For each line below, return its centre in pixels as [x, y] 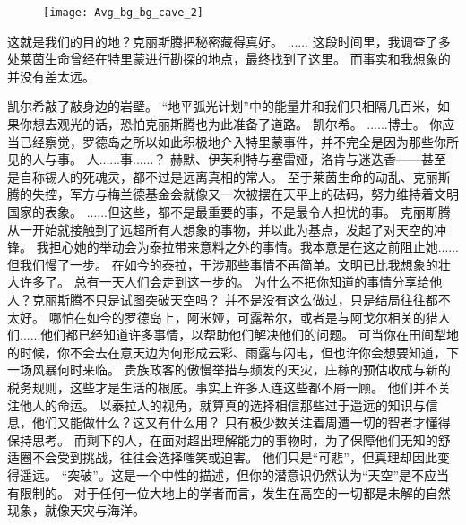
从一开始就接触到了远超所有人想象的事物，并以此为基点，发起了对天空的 [220, 229]
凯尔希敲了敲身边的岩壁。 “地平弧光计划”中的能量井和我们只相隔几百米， [222, 106]
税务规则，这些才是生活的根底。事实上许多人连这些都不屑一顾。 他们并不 [223, 387]
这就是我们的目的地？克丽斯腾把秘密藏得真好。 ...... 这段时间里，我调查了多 [229, 41]
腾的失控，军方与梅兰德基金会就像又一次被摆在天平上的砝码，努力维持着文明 [233, 194]
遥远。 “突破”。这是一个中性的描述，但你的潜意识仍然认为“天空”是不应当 [234, 474]
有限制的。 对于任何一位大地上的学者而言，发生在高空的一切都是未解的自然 [229, 492]
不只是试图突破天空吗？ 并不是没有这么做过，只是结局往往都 [260, 299]
